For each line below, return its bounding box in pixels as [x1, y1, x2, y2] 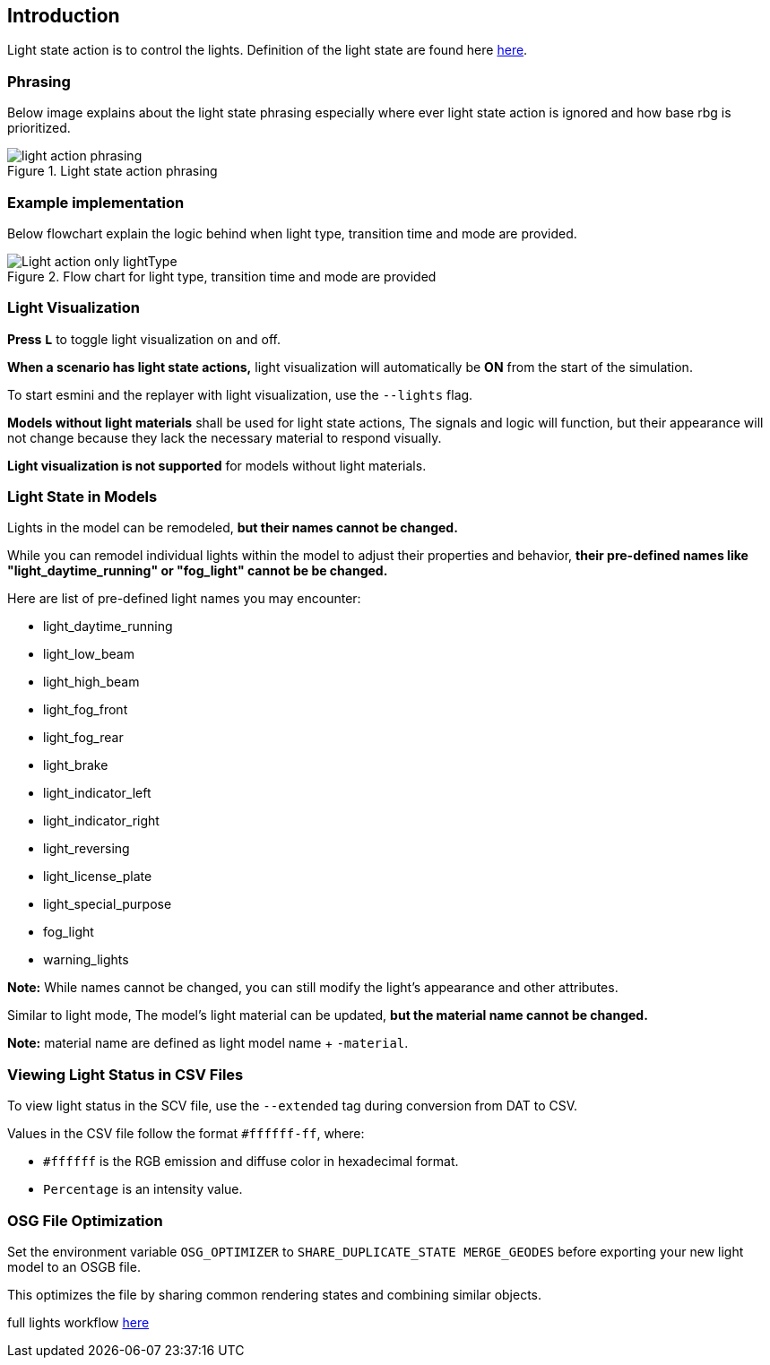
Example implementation [7, 193, 185, 212]
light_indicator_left [43, 785, 151, 801]
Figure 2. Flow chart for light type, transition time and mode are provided [7, 268, 437, 284]
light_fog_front [43, 702, 128, 718]
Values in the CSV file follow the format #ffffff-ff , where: [7, 1126, 365, 1142]
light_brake [43, 757, 108, 773]
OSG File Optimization [7, 1211, 163, 1230]
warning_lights [43, 952, 129, 968]
